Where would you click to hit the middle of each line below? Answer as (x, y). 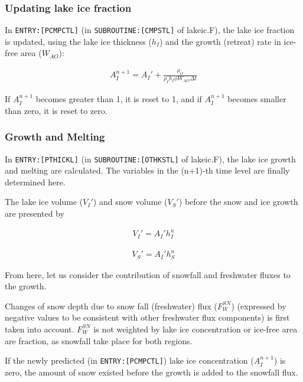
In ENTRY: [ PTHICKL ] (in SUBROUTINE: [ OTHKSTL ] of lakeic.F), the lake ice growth (150, 159)
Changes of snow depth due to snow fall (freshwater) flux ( (111, 306)
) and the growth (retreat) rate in (220, 41)
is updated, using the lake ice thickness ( (78, 41)
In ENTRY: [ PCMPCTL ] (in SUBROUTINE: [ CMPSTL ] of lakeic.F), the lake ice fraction (150, 30)
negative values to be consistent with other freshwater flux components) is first (147, 317)
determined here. (35, 182)
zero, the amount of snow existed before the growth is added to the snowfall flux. (151, 372)
